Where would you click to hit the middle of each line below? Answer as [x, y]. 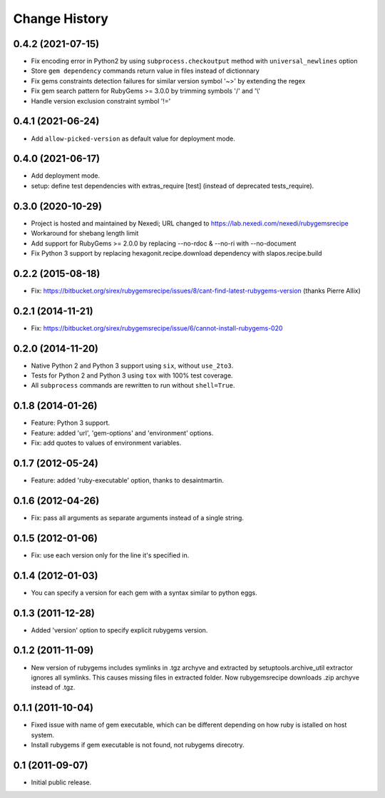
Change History [61, 19]
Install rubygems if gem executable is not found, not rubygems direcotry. [138, 745]
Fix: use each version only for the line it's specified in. [110, 555]
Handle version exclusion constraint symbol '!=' [101, 101]
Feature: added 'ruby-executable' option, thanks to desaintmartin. [128, 480]
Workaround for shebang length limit [85, 233]
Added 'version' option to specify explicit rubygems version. [119, 630]
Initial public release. [61, 782]
